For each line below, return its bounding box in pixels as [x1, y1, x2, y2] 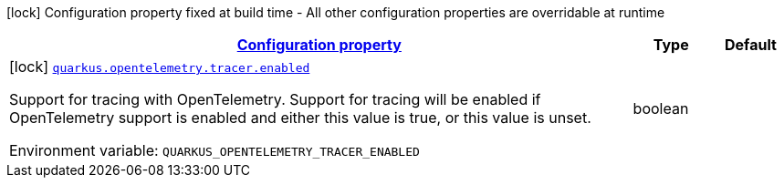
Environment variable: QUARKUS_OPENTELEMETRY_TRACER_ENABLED [9, 141, 420, 159]
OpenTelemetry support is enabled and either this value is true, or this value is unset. [9, 108, 591, 127]
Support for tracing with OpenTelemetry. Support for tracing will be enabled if [9, 90, 541, 108]
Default [724, 36, 777, 54]
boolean [632, 99, 689, 118]
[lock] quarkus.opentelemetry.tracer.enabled [9, 57, 310, 76]
